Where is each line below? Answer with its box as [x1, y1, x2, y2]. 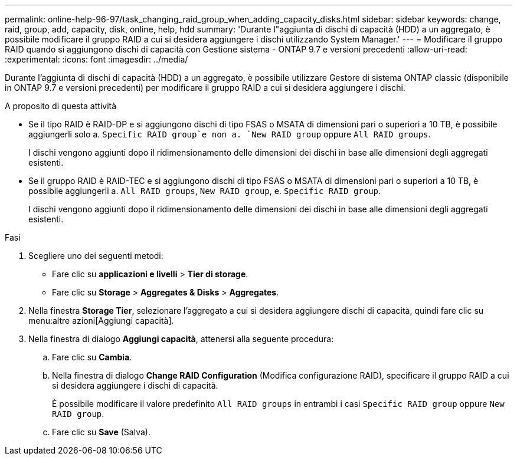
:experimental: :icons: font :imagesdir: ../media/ [5, 54, 188, 64]
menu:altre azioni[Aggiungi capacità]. [28, 316, 174, 326]
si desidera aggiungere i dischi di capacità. [52, 380, 218, 390]
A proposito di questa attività [5, 101, 117, 111]
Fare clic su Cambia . [52, 352, 132, 362]
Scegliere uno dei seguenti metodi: [28, 251, 163, 261]
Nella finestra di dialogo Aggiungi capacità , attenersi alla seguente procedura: [28, 334, 334, 344]
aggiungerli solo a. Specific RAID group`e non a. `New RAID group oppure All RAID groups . [28, 129, 431, 139]
